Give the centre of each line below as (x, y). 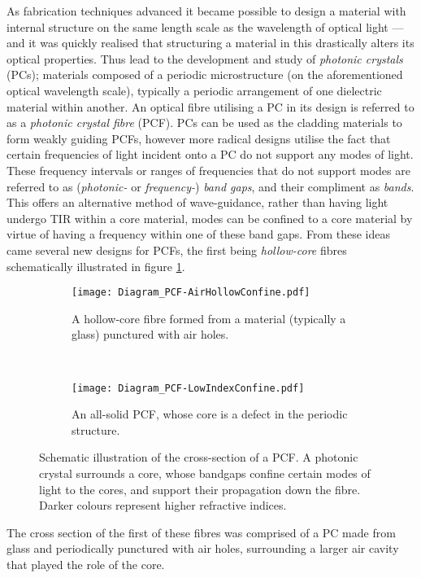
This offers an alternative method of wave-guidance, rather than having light (197, 202)
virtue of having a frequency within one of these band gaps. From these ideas (198, 234)
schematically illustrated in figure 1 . (96, 266)
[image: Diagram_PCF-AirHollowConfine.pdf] (191, 293)
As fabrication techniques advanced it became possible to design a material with (206, 11)
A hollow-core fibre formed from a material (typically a (209, 318)
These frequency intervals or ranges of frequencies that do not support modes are (208, 170)
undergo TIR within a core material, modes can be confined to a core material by (210, 218)
